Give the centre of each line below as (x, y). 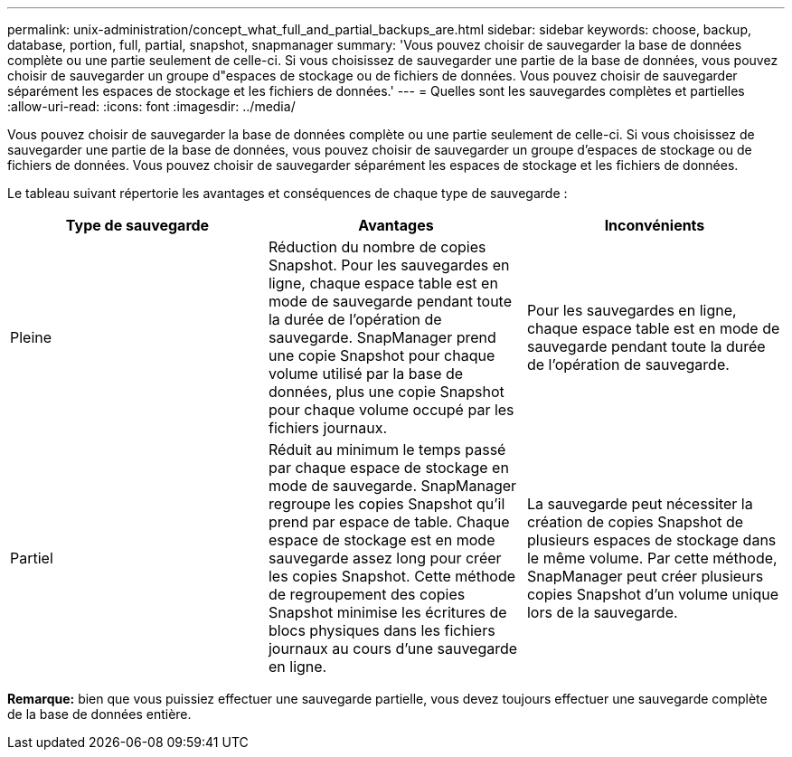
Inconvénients (655, 225)
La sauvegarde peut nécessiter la (640, 504)
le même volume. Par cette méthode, (652, 558)
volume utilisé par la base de (366, 374)
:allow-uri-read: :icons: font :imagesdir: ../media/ (151, 106)
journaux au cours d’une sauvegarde (393, 648)
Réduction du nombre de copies (377, 247)
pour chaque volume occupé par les (391, 410)
